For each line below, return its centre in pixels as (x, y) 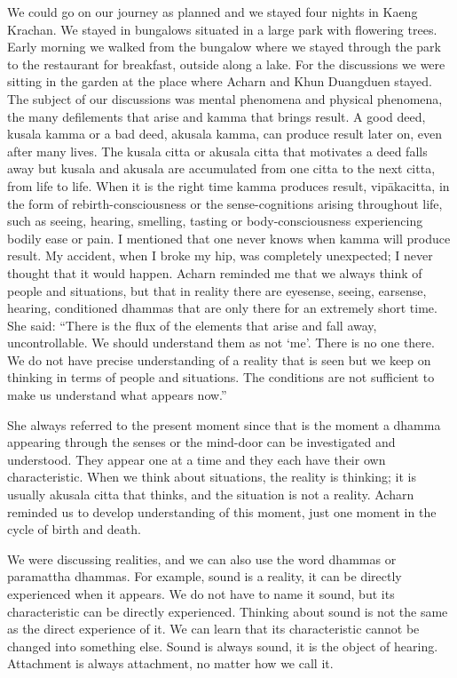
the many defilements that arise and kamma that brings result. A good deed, (217, 116)
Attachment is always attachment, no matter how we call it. (170, 663)
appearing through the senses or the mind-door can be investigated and (201, 442)
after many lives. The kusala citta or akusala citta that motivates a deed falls (217, 151)
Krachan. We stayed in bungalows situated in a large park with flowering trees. (222, 29)
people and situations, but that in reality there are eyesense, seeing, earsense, (217, 290)
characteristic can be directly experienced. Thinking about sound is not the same (228, 611)
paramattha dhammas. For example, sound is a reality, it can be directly (205, 576)
